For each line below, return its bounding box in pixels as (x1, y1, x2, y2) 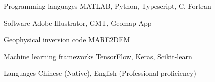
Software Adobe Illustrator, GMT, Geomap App (4, 17, 152, 28)
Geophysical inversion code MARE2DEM (4, 34, 130, 45)
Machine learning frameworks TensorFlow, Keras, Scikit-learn (4, 51, 192, 61)
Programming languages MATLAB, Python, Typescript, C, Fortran (4, 1, 211, 11)
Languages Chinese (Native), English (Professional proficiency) (4, 68, 196, 78)
